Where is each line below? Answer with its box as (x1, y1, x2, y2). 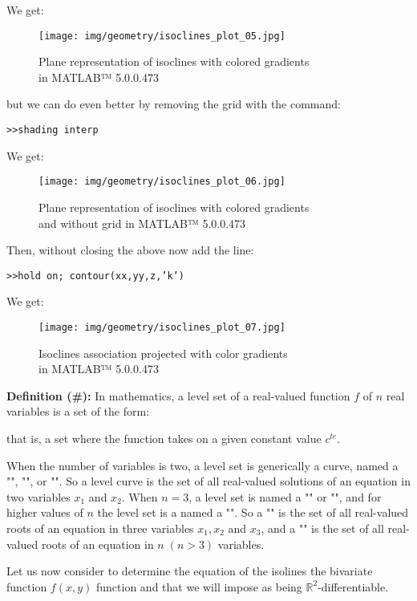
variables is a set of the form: (6, 403, 150, 420)
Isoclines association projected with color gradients (38, 344, 288, 361)
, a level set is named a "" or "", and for (188, 488, 382, 505)
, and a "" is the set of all (261, 519, 384, 536)
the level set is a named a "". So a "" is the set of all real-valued (97, 504, 409, 521)
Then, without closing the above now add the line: (6, 242, 254, 258)
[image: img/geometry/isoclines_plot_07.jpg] (38, 321, 285, 333)
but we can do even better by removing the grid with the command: (6, 95, 341, 112)
